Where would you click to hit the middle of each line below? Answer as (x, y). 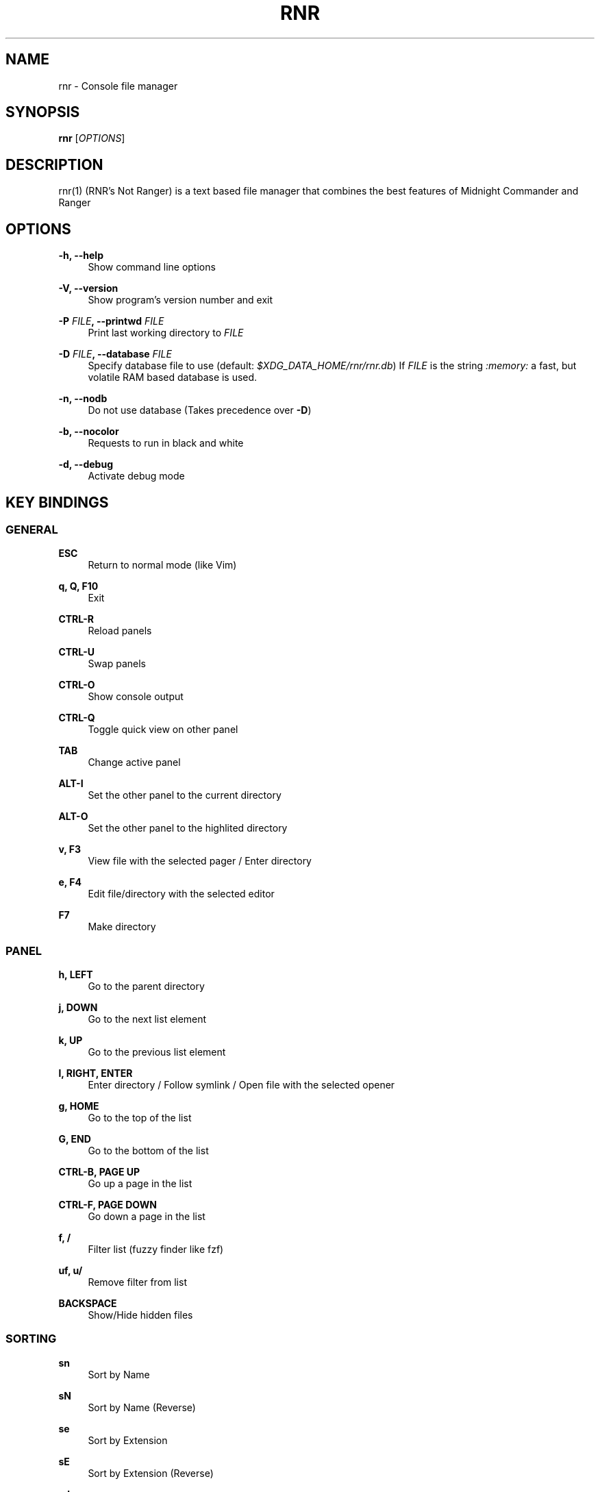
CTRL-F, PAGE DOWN (108, 1205)
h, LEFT (76, 975)
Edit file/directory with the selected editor (181, 894)
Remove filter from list (137, 1282)
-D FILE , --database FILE (115, 354)
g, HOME (79, 1106)
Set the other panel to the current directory (185, 795)
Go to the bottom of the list (148, 1151)
